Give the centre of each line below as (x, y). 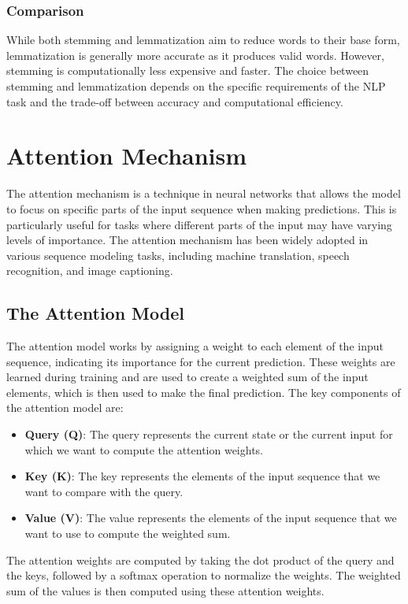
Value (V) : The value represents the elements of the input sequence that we (211, 518)
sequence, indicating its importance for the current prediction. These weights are (201, 361)
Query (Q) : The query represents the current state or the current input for (209, 434)
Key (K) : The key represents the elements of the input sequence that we (202, 476)
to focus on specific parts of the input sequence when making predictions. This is (202, 208)
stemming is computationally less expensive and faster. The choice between (188, 70)
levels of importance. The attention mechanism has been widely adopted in (187, 240)
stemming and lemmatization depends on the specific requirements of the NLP (196, 86)
